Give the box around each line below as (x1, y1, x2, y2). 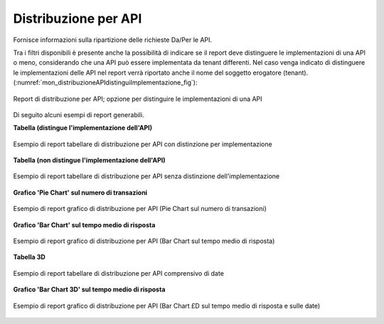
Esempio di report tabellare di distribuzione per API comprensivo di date (13, 269, 224, 277)
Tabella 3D (13, 253, 46, 261)
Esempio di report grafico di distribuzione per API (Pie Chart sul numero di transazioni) (13, 205, 267, 213)
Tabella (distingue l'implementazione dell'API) (13, 124, 153, 132)
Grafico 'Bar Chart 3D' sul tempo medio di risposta (13, 285, 166, 294)
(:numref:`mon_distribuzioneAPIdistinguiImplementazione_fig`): (13, 78, 198, 87)
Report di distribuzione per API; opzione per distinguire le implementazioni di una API (13, 94, 262, 103)
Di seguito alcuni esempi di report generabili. (13, 110, 145, 119)
